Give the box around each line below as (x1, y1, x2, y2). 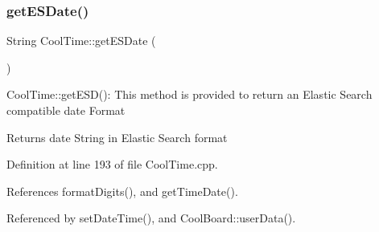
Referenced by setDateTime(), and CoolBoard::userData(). (6, 210, 296, 226)
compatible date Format (6, 102, 126, 118)
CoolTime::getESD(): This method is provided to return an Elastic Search (6, 86, 373, 103)
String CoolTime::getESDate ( (6, 32, 156, 49)
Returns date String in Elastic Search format (6, 128, 228, 145)
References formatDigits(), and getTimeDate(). (6, 182, 238, 199)
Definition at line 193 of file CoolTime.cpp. (6, 156, 218, 173)
